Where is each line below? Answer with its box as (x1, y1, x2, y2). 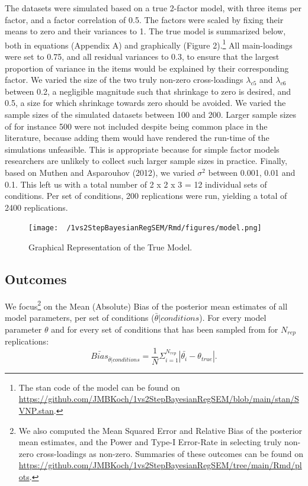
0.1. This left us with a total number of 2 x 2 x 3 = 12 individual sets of (5, 178, 267, 190)
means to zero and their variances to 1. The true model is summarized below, (5, 25, 286, 37)
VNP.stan (18, 404, 54, 416)
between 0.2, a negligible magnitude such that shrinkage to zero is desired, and (5, 85, 291, 97)
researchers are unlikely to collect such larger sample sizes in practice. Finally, (5, 155, 287, 167)
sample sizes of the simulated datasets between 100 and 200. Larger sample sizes (5, 108, 297, 120)
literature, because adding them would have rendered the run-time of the (5, 131, 269, 144)
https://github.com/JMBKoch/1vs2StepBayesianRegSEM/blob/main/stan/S (18, 392, 299, 405)
